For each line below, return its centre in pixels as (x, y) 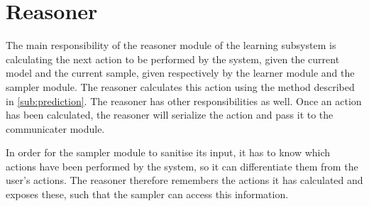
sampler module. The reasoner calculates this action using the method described (180, 86)
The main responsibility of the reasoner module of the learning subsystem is (171, 45)
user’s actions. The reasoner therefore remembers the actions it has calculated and (184, 180)
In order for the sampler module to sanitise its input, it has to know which (168, 152)
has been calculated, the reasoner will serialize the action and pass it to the (170, 115)
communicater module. (55, 128)
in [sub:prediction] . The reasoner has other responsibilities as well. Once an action (184, 101)
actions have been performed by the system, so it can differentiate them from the (182, 166)
